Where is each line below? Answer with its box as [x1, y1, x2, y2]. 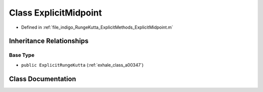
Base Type [9, 52, 35, 58]
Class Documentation [9, 74, 76, 83]
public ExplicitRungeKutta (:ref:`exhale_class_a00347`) [21, 62, 144, 68]
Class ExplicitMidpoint [9, 7, 102, 18]
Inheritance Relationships [9, 37, 89, 45]
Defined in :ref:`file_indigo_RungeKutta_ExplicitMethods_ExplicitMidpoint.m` [21, 24, 173, 30]
